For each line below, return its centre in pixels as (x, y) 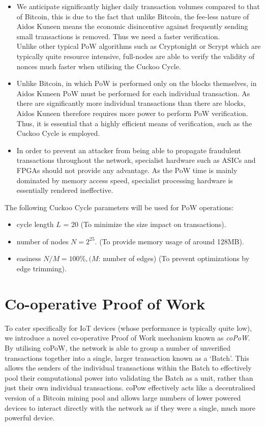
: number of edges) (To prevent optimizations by (174, 258)
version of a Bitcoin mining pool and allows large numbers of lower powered (123, 397)
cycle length (35, 224)
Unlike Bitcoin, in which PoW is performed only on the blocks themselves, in (137, 83)
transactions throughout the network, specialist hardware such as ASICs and (136, 160)
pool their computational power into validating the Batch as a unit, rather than (129, 377)
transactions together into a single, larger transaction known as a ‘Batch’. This (127, 358)
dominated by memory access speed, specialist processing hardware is (125, 180)
